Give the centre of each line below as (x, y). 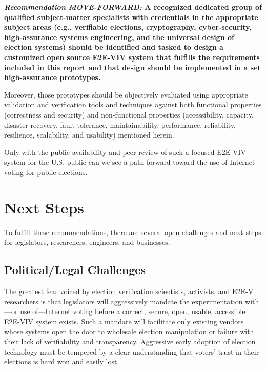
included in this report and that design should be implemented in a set (132, 67)
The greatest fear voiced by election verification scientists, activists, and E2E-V (129, 291)
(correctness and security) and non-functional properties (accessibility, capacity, (129, 114)
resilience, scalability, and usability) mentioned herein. (89, 135)
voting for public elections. (46, 172)
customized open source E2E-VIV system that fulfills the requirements (132, 57)
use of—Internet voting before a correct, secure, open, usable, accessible (133, 311)
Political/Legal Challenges (75, 270)
